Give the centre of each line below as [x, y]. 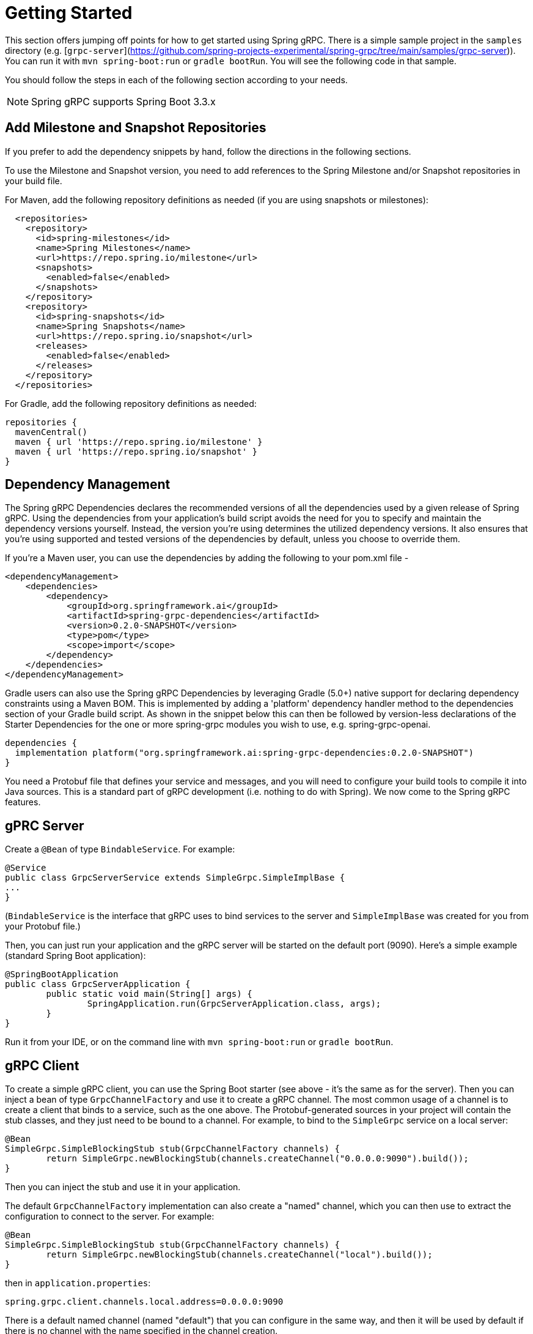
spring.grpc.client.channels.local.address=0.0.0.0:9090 [144, 1302]
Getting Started [69, 13]
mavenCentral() [51, 432]
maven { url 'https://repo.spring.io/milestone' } [139, 442]
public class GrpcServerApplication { [98, 984]
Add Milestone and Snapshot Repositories [136, 128]
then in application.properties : [78, 1283]
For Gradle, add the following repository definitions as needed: [131, 403]
